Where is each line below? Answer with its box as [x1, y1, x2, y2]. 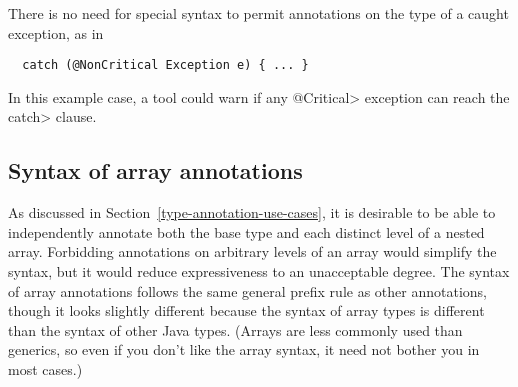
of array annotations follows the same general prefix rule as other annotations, [8, 280, 487, 301]
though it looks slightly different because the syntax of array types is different [8, 300, 485, 321]
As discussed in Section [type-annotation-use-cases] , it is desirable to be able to [8, 202, 496, 223]
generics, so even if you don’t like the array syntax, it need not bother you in [8, 339, 480, 360]
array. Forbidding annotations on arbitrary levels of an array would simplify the [8, 241, 497, 262]
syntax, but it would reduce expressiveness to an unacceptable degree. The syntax [8, 261, 510, 282]
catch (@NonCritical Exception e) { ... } [22, 58, 309, 73]
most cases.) [8, 358, 83, 379]
